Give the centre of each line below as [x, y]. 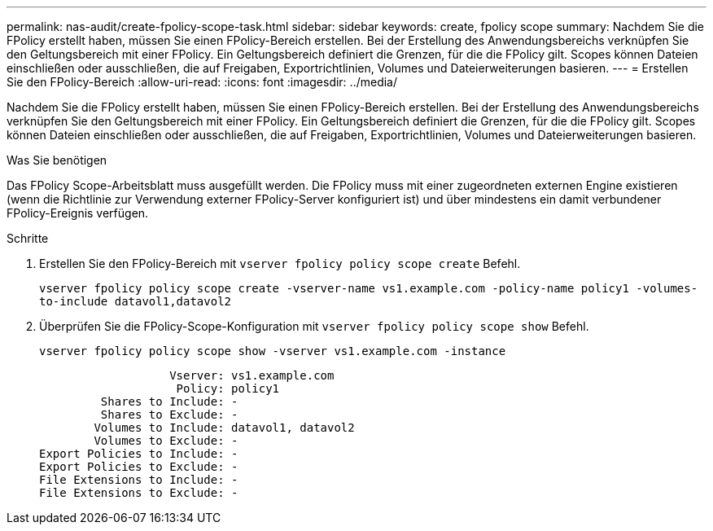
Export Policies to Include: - [139, 454]
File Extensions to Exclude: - [139, 493]
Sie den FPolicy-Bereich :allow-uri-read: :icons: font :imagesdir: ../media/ [202, 82]
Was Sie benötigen [57, 160]
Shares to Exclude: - [169, 415]
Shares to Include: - [169, 402]
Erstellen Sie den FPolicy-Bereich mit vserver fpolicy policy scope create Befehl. [280, 263]
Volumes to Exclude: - [166, 441]
